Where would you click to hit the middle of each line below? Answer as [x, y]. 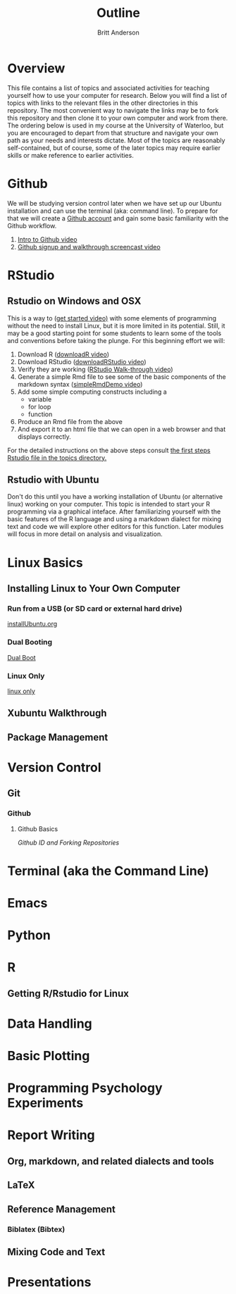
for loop [39, 406]
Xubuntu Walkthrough [57, 713]
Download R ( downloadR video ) [63, 354]
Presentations [49, 1282]
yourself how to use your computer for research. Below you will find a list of [117, 95]
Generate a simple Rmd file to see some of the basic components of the [122, 377]
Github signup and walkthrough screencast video [89, 247]
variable [40, 399]
